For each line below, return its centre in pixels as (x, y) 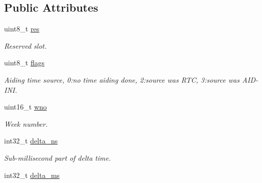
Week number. (26, 123)
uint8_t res (22, 29)
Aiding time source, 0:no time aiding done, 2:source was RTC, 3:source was (122, 79)
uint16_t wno (26, 107)
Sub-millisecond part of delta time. (58, 157)
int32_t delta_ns (31, 141)
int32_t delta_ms (32, 175)
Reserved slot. (25, 45)
